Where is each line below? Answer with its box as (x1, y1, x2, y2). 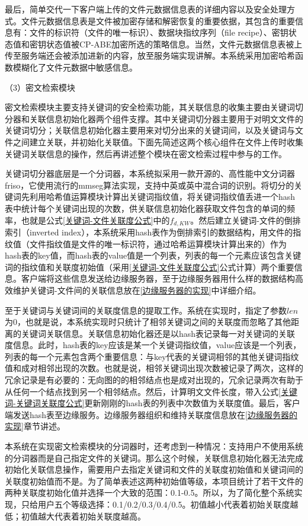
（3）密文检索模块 (5, 81, 75, 93)
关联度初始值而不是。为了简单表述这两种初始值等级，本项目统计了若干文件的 (5, 474, 303, 487)
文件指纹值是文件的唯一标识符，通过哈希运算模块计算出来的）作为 (29, 237, 287, 250)
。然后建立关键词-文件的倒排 (190, 213, 301, 226)
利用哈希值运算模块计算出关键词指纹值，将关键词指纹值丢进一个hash (29, 190, 296, 203)
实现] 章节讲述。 (5, 420, 65, 432)
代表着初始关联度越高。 (54, 509, 146, 522)
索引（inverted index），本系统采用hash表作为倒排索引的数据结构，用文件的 (5, 225, 293, 238)
